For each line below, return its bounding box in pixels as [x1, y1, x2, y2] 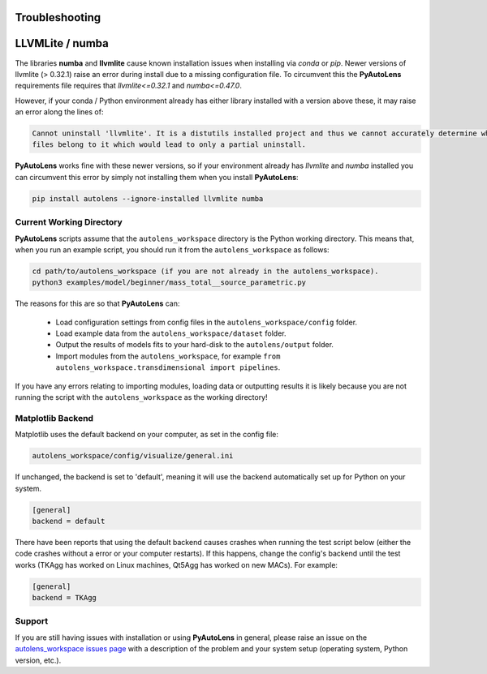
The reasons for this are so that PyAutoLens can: [15, 298, 180, 308]
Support [15, 616, 49, 627]
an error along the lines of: [15, 107, 104, 117]
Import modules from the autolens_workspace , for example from [55, 351, 281, 361]
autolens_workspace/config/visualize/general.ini [32, 451, 234, 461]
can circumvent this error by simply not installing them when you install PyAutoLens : [15, 172, 300, 182]
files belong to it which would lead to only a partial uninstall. [32, 140, 307, 149]
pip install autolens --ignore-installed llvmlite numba [32, 194, 264, 203]
